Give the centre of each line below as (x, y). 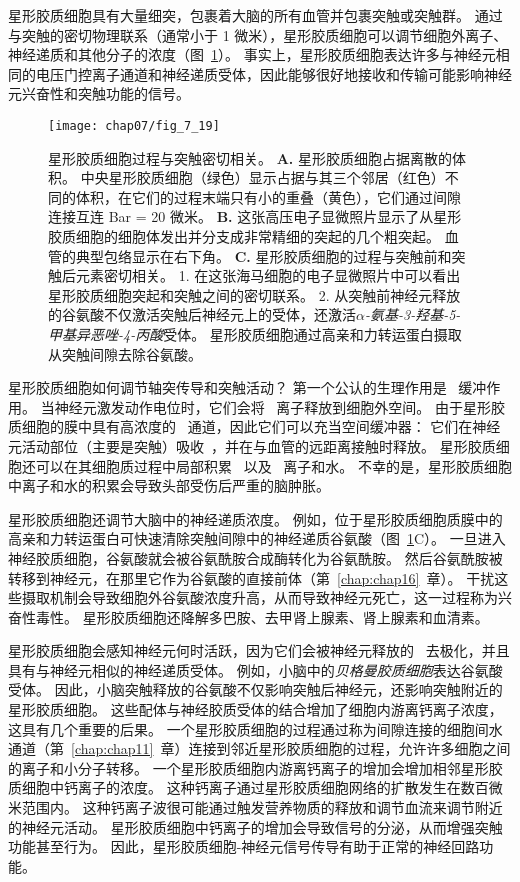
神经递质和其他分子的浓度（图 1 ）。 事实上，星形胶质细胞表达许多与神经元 (252, 54)
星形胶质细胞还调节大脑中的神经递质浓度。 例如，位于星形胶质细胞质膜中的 (255, 518)
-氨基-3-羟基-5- (412, 314)
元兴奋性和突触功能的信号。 (99, 93)
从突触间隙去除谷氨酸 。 (125, 353)
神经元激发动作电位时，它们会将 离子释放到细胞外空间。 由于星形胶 (279, 406)
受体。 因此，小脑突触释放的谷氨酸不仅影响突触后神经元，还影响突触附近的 (255, 689)
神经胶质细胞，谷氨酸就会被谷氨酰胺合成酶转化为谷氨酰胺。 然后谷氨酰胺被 (255, 557)
